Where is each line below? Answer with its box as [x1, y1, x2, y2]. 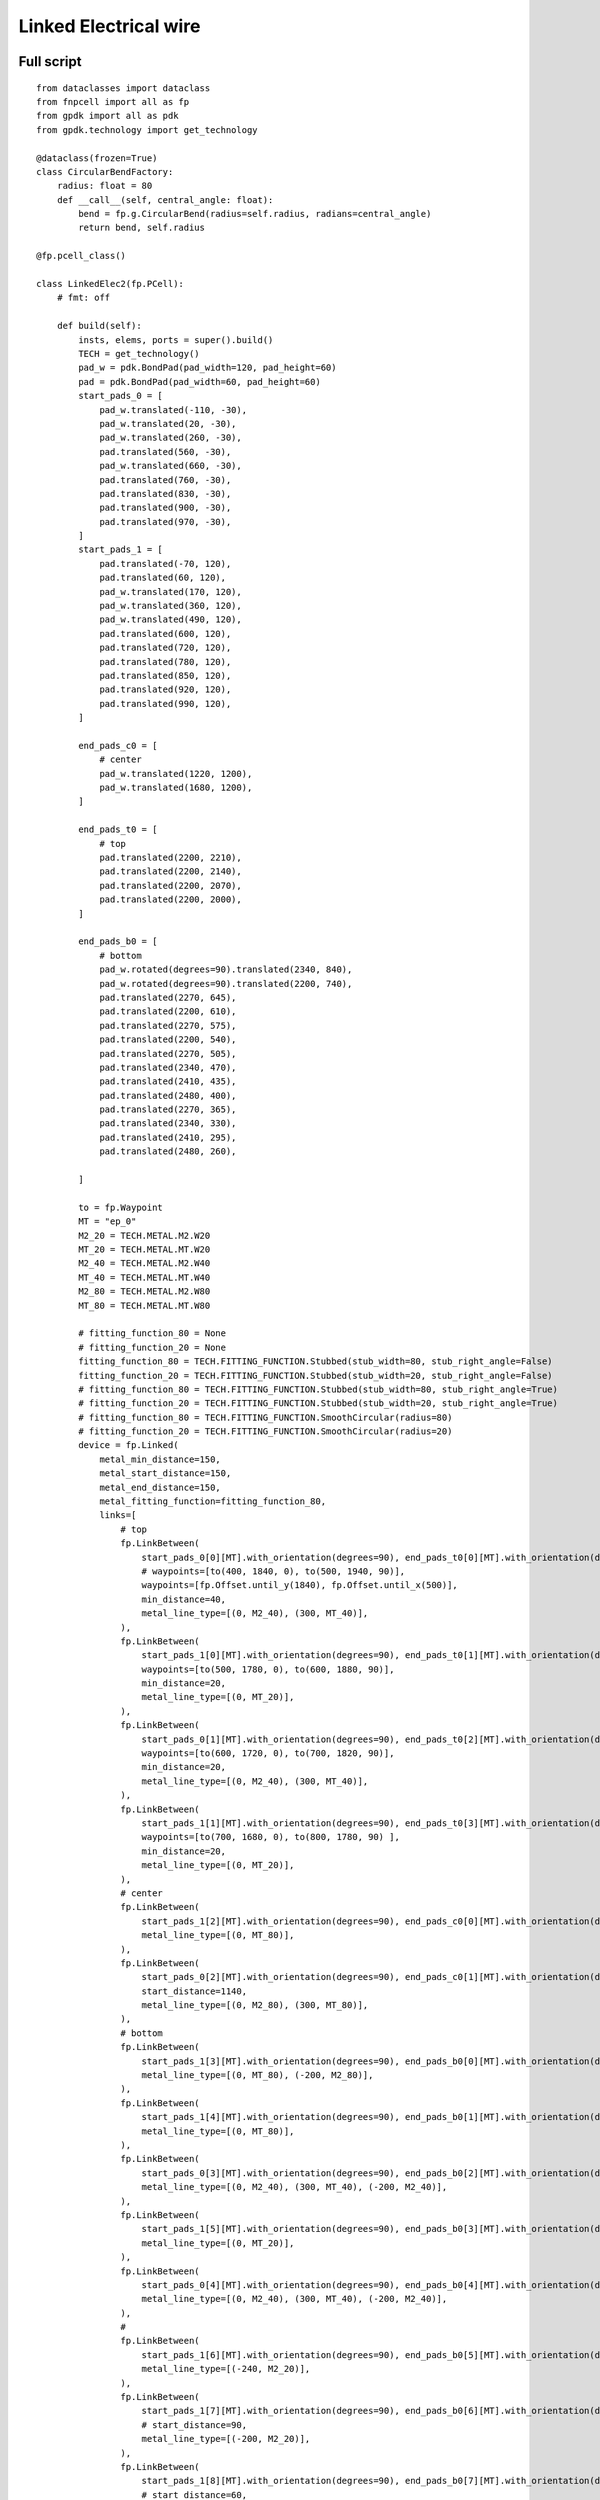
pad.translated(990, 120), [99, 698, 232, 709]
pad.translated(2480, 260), [99, 1146, 237, 1157]
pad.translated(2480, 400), [99, 1090, 237, 1101]
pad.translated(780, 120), [99, 656, 232, 667]
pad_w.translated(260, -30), [99, 432, 242, 444]
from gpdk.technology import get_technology [36, 124, 259, 135]
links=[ [99, 1510, 137, 1521]
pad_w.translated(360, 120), [99, 600, 242, 612]
